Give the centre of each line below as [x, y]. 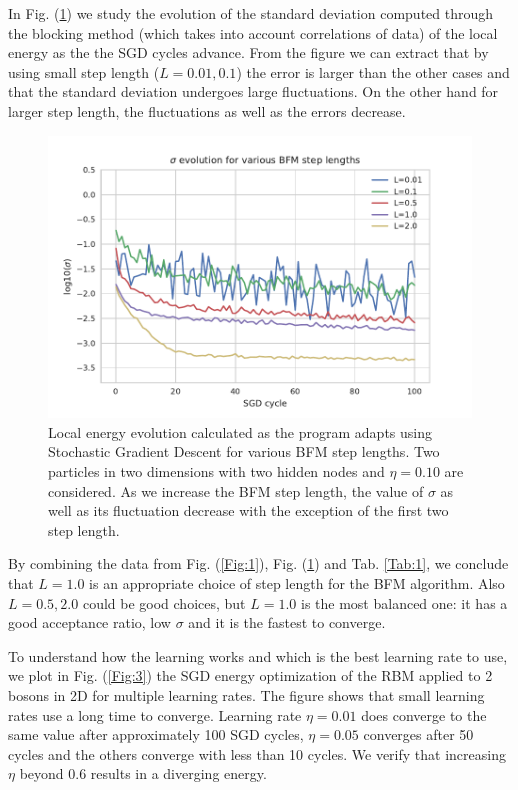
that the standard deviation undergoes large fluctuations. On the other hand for [253, 91]
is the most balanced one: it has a [404, 602]
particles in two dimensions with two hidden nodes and [216, 471]
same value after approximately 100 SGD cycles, [156, 734]
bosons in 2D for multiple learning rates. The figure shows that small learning [246, 694]
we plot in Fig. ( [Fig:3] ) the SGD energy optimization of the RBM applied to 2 [250, 675]
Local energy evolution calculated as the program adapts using [240, 431]
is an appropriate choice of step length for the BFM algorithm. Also [297, 582]
